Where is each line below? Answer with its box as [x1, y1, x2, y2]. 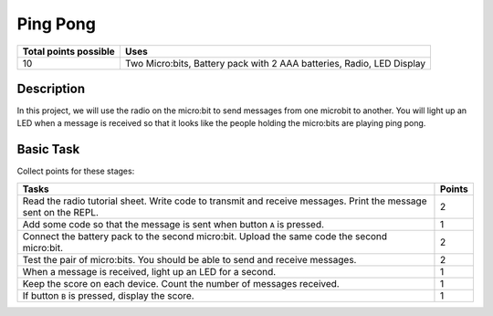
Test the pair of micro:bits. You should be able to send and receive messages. [22, 253, 357, 266]
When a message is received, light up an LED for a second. [22, 265, 277, 278]
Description [16, 80, 86, 96]
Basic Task [16, 142, 80, 157]
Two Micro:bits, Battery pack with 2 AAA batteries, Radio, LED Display [124, 57, 426, 69]
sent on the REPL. [22, 205, 100, 218]
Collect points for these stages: [16, 165, 135, 177]
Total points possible [22, 45, 116, 58]
